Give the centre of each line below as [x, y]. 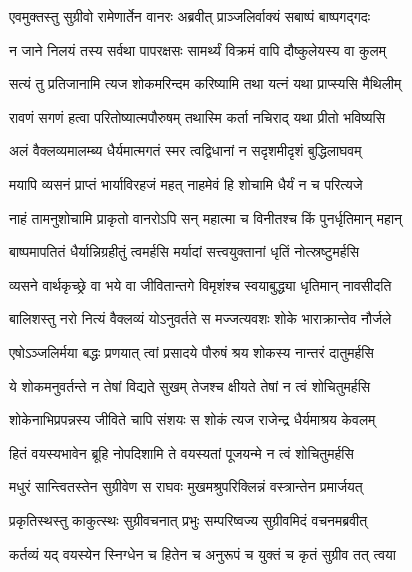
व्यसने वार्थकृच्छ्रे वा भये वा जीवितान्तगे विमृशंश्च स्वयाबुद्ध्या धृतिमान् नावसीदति [200, 284]
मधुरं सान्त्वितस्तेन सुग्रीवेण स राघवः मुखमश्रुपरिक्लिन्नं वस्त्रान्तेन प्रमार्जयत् [186, 486]
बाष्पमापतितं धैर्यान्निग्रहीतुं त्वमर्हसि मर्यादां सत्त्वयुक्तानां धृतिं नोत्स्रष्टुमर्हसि [184, 251]
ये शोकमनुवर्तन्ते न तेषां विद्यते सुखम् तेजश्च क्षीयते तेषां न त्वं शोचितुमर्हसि [190, 385]
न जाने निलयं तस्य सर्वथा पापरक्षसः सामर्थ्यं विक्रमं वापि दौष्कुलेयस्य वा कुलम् [197, 49]
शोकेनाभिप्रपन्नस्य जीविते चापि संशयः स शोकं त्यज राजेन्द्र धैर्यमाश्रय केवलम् [192, 419]
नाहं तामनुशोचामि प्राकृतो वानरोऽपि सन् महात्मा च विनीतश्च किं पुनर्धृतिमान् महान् [206, 217]
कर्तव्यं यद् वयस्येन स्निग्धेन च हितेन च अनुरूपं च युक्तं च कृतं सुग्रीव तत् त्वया [203, 553]
